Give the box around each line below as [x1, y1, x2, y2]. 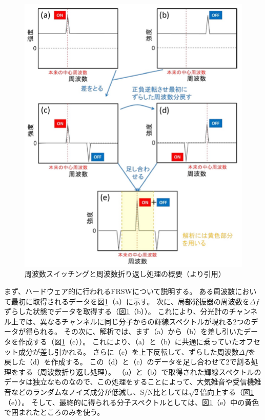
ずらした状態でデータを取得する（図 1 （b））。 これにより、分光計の [4, 306, 229, 317]
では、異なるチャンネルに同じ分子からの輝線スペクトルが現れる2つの [18, 316, 251, 326]
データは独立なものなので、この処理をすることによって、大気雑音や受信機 [4, 376, 254, 387]
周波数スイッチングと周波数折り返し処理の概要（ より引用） [25, 268, 226, 279]
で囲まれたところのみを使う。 [4, 407, 105, 417]
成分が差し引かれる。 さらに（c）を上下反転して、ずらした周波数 [18, 346, 239, 357]
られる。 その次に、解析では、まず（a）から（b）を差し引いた [32, 326, 244, 337]
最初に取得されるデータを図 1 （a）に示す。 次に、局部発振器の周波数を [11, 296, 250, 306]
